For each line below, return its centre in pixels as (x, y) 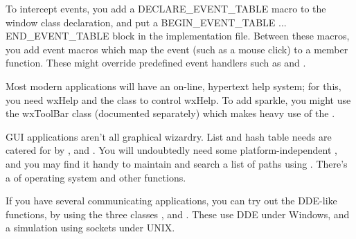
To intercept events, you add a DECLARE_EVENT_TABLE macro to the (166, 8)
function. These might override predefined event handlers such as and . (156, 63)
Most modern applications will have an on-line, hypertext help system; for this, (173, 86)
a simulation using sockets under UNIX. (90, 228)
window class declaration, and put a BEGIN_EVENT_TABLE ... (146, 22)
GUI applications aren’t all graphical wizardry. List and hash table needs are (169, 136)
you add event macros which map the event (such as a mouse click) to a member (177, 49)
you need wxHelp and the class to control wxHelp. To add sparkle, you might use (178, 99)
